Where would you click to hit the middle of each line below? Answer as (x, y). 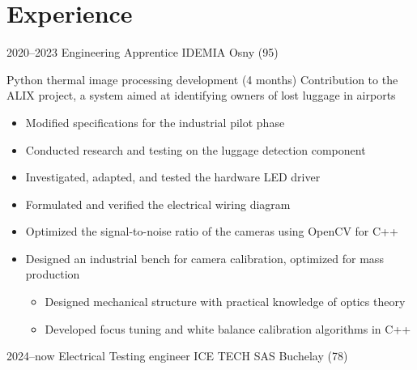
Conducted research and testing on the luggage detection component (196, 149)
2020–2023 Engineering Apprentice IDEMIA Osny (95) (143, 52)
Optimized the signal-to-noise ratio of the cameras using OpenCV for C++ (212, 231)
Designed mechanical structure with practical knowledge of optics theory (225, 302)
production (53, 274)
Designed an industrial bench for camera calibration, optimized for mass (204, 258)
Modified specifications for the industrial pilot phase (155, 122)
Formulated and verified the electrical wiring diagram (158, 204)
